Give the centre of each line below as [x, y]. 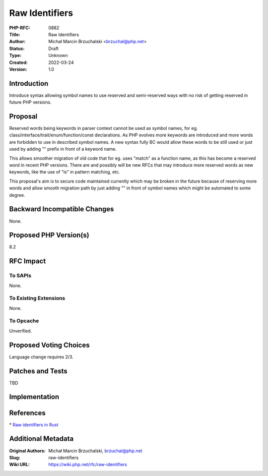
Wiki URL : [19, 465]
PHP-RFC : [20, 28]
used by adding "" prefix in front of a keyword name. [63, 149]
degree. [17, 195]
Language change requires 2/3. [41, 357]
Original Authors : [27, 451]
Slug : [15, 457]
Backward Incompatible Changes [62, 209]
